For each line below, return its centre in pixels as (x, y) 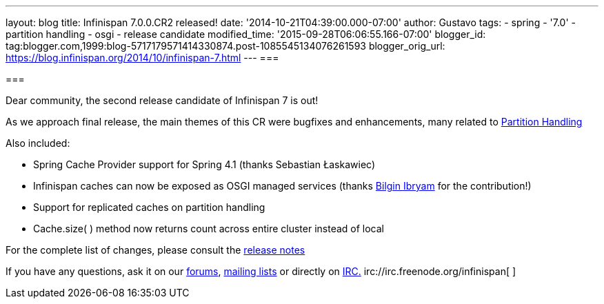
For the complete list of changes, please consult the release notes (155, 250)
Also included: (38, 143)
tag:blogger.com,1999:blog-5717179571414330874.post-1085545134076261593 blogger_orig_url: (225, 46)
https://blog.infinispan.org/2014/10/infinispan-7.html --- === (142, 58)
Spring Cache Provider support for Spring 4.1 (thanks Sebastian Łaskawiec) (204, 164)
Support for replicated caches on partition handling (149, 207)
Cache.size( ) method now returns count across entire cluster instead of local (209, 229)
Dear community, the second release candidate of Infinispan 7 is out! (162, 100)
